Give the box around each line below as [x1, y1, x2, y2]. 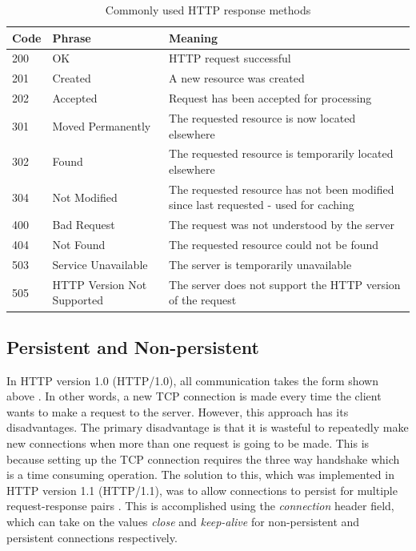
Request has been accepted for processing [169, 90, 372, 107]
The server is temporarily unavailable [169, 255, 352, 272]
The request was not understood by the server [169, 216, 395, 233]
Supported [52, 292, 103, 308]
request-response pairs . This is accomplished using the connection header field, [6, 497, 394, 514]
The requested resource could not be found [169, 236, 379, 253]
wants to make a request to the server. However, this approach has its [6, 403, 349, 420]
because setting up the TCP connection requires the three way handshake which [6, 450, 400, 467]
